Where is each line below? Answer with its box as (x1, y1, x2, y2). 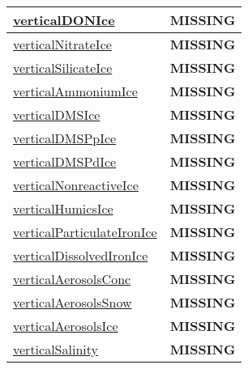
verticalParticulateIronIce (13, 223, 157, 241)
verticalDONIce (13, 11, 115, 29)
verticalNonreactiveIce (13, 176, 139, 194)
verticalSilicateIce (13, 58, 113, 77)
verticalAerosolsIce (13, 316, 118, 335)
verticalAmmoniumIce (13, 82, 138, 100)
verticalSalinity (13, 340, 98, 358)
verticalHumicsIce (13, 199, 113, 218)
